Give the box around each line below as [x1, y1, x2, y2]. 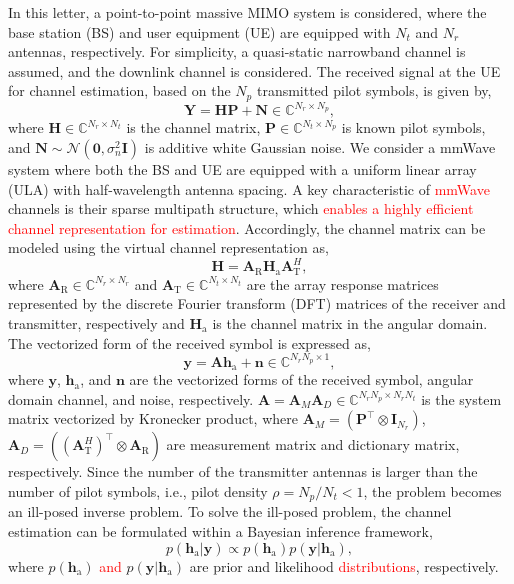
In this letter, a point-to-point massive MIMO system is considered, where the [8, 2, 487, 22]
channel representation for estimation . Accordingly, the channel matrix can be [8, 217, 486, 238]
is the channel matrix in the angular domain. [212, 313, 488, 334]
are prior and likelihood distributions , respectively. [189, 555, 499, 576]
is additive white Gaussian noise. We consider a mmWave [144, 136, 496, 157]
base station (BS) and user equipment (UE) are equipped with [8, 21, 391, 42]
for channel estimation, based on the [8, 80, 231, 101]
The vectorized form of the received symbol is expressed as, [8, 332, 371, 353]
